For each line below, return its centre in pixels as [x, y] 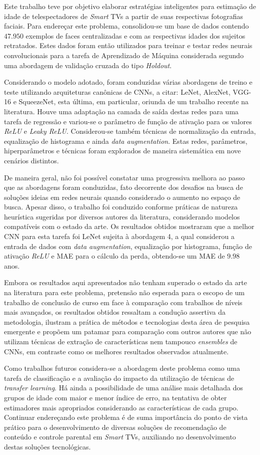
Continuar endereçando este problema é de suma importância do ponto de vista [126, 417]
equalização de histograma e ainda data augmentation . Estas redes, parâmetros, [126, 141]
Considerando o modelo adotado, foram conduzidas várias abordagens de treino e [128, 82]
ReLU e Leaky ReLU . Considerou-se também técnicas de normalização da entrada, [130, 131]
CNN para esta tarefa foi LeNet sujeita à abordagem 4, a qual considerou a [119, 236]
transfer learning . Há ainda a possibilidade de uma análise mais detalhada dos [123, 388]
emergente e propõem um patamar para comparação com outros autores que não [128, 331]
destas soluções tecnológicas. [47, 446]
